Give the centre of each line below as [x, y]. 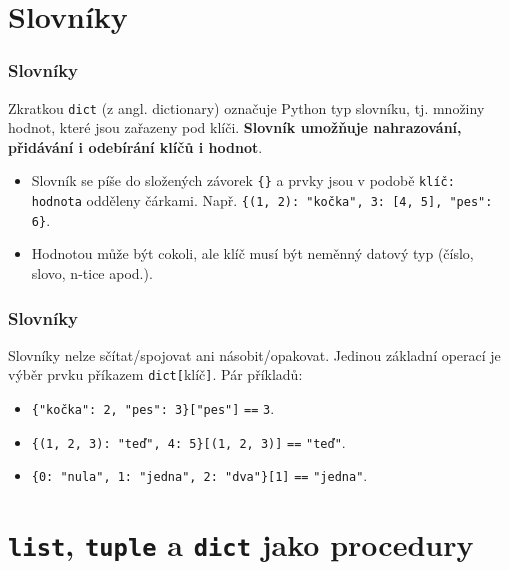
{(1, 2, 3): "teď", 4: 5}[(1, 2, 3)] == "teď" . [188, 441]
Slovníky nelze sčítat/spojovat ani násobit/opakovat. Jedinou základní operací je [254, 354]
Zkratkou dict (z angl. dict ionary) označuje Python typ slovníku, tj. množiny [246, 107]
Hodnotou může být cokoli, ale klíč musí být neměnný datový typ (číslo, [252, 253]
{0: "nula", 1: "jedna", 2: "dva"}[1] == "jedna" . [199, 475]
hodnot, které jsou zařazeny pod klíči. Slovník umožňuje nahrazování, [235, 127]
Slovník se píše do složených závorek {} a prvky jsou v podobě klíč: [243, 180]
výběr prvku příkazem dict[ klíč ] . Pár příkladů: [155, 374]
